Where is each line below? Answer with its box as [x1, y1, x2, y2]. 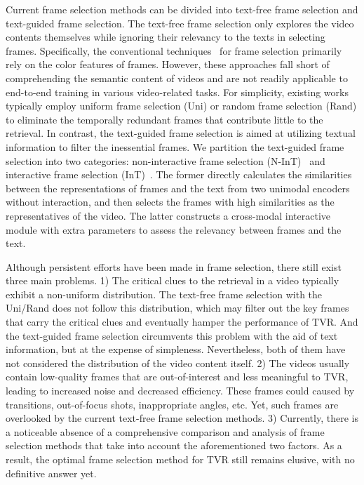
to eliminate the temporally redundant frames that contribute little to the [6, 112, 323, 126]
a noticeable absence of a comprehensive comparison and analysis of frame [6, 424, 325, 439]
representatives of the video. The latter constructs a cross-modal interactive [6, 208, 331, 222]
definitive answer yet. [6, 465, 97, 480]
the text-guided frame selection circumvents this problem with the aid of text [6, 328, 338, 343]
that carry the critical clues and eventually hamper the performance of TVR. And [6, 314, 358, 329]
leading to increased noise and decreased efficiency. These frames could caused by [6, 383, 355, 398]
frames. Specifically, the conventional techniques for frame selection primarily [6, 43, 342, 58]
